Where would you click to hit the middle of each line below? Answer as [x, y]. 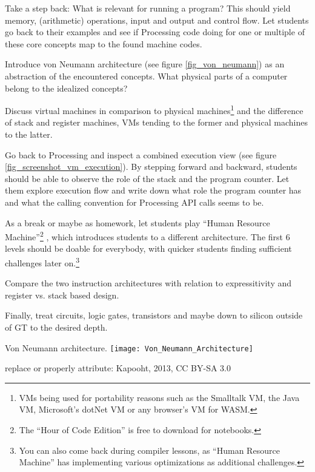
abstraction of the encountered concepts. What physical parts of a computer [146, 76]
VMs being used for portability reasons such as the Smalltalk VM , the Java [159, 397]
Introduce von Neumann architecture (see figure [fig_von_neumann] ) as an [145, 64]
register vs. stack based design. [62, 295]
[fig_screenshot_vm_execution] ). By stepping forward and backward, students [151, 167]
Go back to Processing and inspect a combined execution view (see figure [141, 154]
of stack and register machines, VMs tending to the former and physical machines [156, 122]
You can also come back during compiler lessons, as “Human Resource [149, 450]
